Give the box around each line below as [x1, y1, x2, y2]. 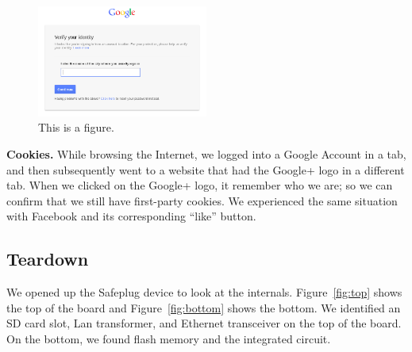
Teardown [6, 247, 89, 271]
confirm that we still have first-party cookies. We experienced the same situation [6, 192, 398, 209]
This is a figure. [38, 119, 114, 136]
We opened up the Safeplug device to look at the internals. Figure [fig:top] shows [6, 284, 402, 300]
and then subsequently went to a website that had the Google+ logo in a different [6, 161, 405, 178]
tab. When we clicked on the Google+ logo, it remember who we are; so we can [6, 177, 393, 193]
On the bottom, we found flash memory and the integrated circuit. [6, 330, 331, 346]
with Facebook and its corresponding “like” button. [6, 208, 256, 224]
